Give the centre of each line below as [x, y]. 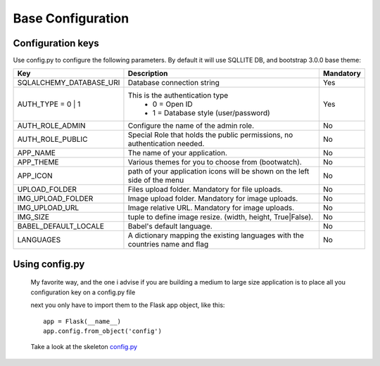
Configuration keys [56, 43]
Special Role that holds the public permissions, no [210, 135]
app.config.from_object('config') [102, 331]
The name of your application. [178, 153]
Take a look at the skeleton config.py [84, 347]
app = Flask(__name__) [82, 321]
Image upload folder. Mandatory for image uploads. [213, 199]
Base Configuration [71, 18]
